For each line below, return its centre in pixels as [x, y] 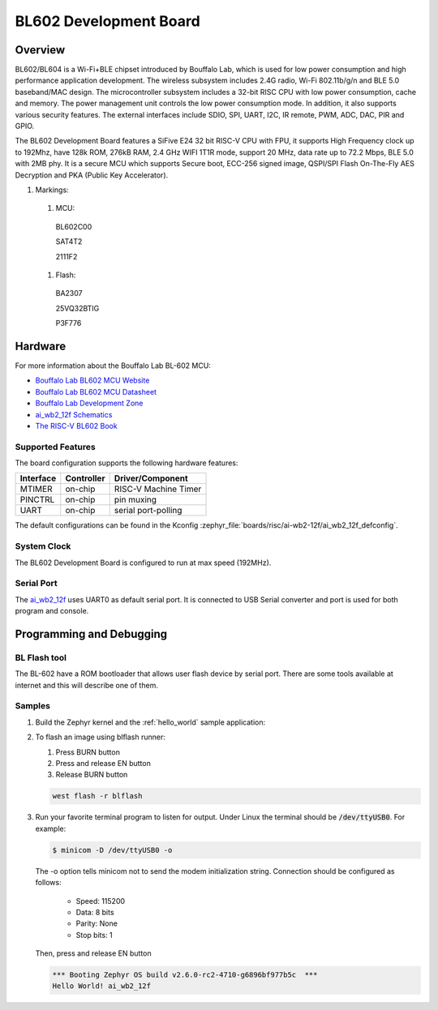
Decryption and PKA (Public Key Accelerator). [92, 175]
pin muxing [135, 500]
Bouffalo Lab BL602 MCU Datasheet [96, 392]
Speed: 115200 [101, 901]
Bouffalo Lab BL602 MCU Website [92, 380]
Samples [32, 706]
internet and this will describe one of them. [86, 685]
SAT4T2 [69, 242]
